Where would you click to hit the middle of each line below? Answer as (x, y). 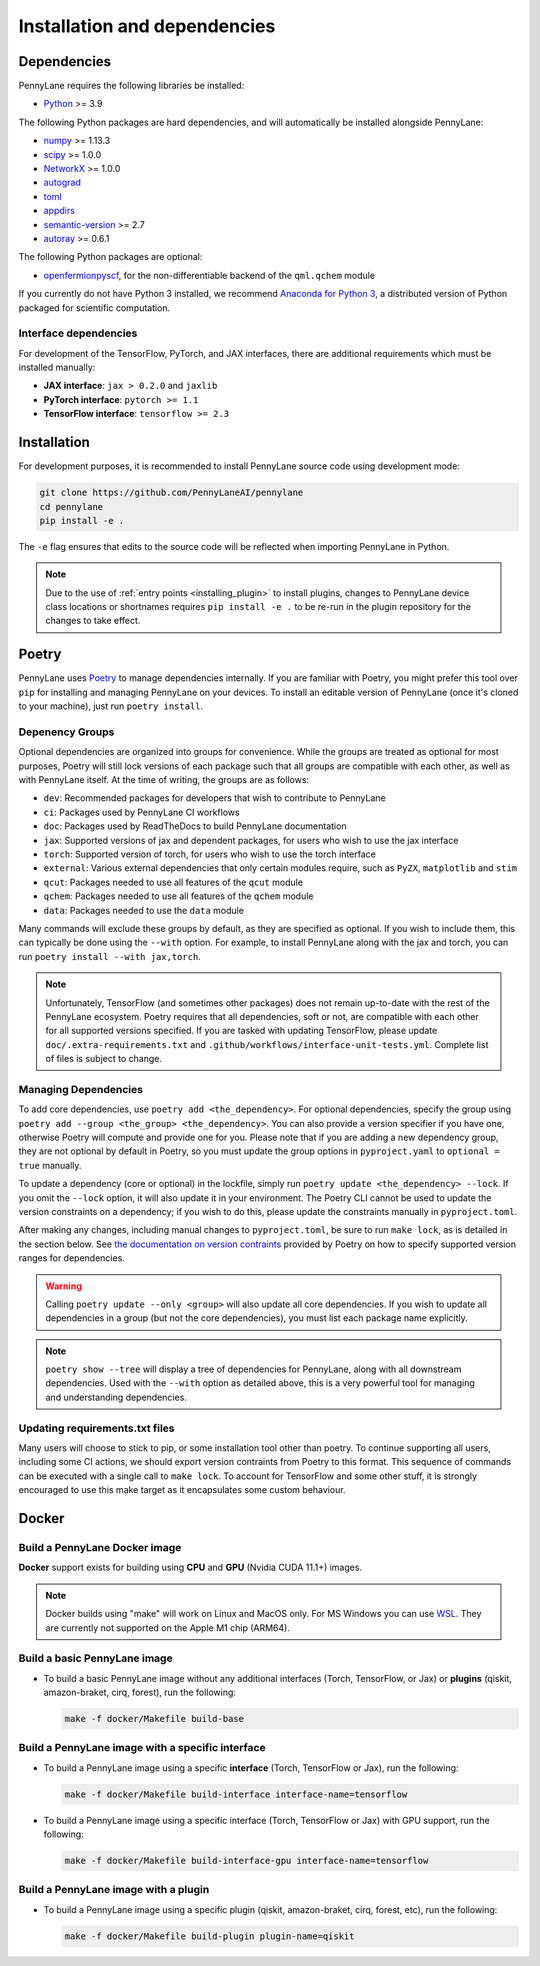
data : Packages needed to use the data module (144, 910)
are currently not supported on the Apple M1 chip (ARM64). (167, 1627)
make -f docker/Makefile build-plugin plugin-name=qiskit (209, 1936)
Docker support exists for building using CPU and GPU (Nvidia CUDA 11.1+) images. (190, 1567)
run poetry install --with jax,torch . (110, 956)
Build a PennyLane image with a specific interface (142, 1748)
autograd (62, 182)
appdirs (59, 211)
